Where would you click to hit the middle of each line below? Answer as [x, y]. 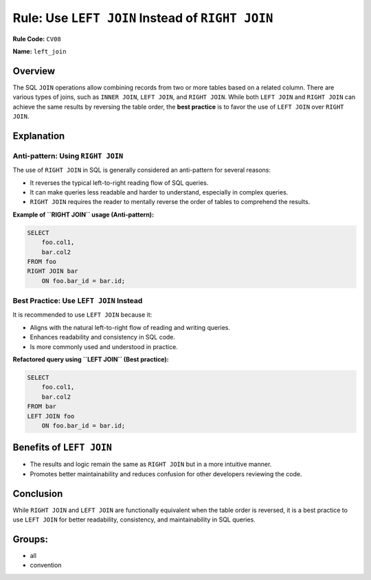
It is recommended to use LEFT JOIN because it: [82, 315]
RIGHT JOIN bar [53, 271]
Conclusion [38, 494]
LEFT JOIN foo [51, 416]
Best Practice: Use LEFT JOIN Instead [78, 301]
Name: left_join [40, 51]
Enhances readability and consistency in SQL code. [102, 337]
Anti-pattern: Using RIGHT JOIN [68, 156]
